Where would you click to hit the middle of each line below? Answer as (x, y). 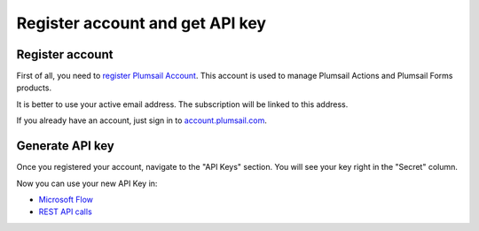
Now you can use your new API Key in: (87, 183)
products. (34, 88)
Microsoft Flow (66, 199)
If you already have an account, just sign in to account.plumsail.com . (142, 120)
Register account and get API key (141, 23)
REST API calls (65, 212)
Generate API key (65, 146)
